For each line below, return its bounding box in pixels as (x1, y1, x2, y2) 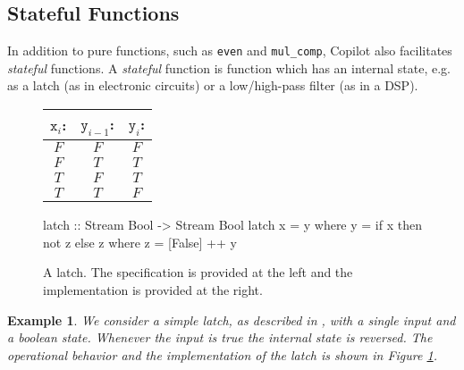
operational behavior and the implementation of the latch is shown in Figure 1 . (7, 345, 437, 364)
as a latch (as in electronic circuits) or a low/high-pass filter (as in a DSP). (7, 76, 418, 95)
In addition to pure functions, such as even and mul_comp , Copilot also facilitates (7, 41, 452, 60)
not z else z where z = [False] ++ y (43, 232, 237, 251)
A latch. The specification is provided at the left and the (43, 263, 353, 282)
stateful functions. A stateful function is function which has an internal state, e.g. (7, 58, 451, 77)
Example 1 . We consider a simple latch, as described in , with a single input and (7, 310, 456, 329)
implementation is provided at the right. (43, 281, 263, 299)
